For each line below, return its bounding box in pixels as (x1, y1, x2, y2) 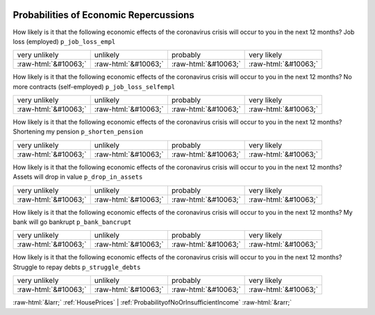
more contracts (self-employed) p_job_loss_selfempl (12, 82, 176, 90)
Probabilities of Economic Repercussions (12, 9, 194, 21)
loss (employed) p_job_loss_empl (12, 37, 116, 45)
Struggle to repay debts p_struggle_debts (12, 263, 141, 271)
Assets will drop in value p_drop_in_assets (12, 172, 143, 181)
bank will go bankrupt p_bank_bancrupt (12, 218, 132, 226)
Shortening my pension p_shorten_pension (12, 127, 144, 136)
